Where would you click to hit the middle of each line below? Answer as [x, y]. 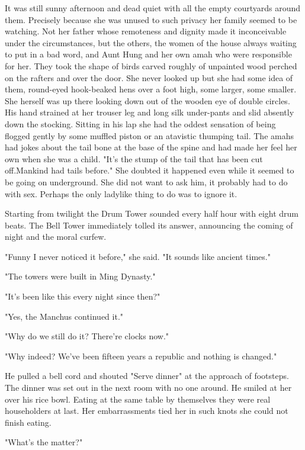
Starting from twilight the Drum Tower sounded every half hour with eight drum [152, 213]
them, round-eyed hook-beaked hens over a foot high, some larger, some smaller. [151, 89]
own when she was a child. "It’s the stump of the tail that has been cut [134, 158]
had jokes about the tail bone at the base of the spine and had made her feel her [151, 147]
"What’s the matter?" [44, 442]
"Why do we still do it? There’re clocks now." [87, 336]
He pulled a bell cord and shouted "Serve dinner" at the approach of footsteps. [147, 376]
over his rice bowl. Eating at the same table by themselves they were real [138, 399]
